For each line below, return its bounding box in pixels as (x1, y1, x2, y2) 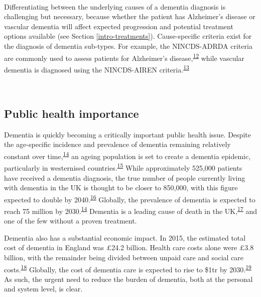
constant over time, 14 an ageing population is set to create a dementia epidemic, (4, 150, 251, 161)
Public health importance (4, 106, 139, 121)
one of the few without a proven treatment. (4, 215, 137, 226)
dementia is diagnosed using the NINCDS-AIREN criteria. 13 (4, 62, 189, 75)
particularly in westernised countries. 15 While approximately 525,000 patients (4, 161, 242, 173)
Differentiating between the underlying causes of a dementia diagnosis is (4, 1, 226, 12)
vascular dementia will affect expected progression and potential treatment (4, 21, 233, 31)
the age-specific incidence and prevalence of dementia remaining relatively (4, 139, 231, 150)
